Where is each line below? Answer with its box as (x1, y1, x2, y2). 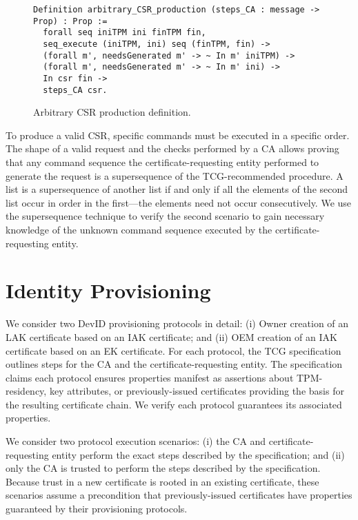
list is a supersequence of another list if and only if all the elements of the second (6, 182, 348, 196)
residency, (6, 384, 47, 398)
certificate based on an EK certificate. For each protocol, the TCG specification (6, 343, 341, 357)
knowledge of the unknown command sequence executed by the (6, 222, 272, 236)
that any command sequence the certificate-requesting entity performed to (6, 155, 319, 169)
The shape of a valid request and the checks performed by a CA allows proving (6, 141, 339, 156)
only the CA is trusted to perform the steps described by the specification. (6, 461, 321, 475)
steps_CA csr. (43, 85, 108, 95)
